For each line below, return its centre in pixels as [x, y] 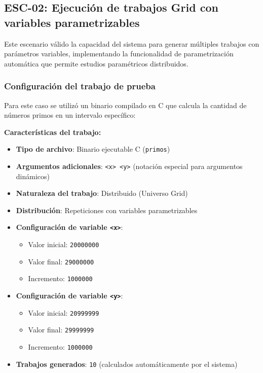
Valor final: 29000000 [61, 261]
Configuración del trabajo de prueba [80, 86]
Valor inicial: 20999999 [64, 312]
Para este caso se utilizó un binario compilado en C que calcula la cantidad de [125, 105]
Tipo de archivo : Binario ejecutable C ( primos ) [93, 149]
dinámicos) [33, 176]
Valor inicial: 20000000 [64, 244]
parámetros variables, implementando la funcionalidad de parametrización [119, 54]
